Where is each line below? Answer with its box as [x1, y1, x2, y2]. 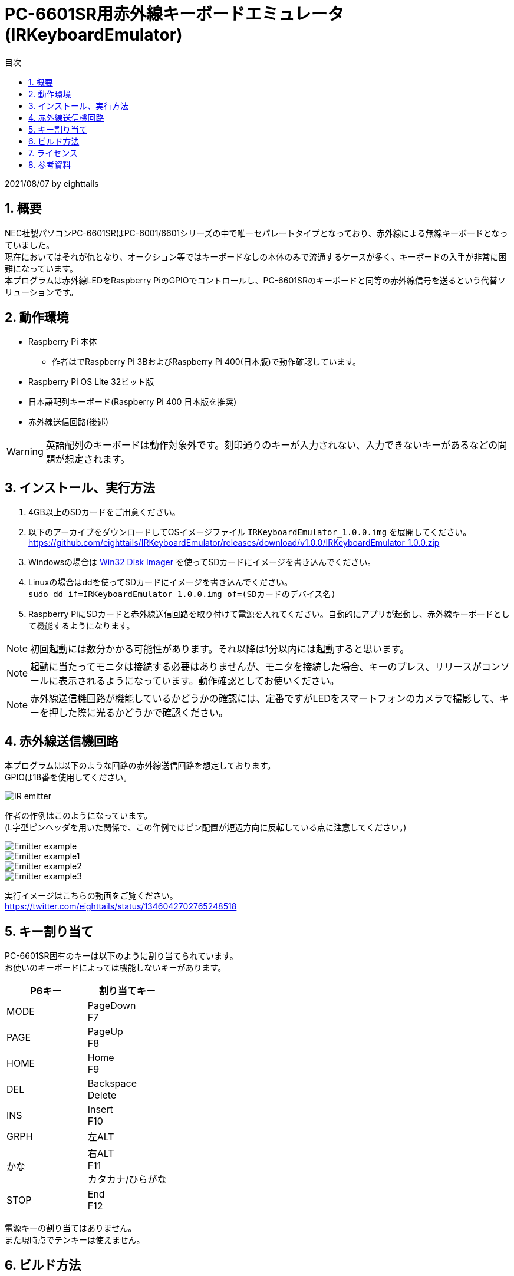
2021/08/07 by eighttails [5, 178, 99, 189]
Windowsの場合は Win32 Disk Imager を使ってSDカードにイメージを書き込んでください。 [28, 557, 376, 568]
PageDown [87, 999, 136, 1011]
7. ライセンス [28, 147, 78, 158]
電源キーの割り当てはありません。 [5, 1222, 137, 1233]
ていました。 [5, 239, 54, 250]
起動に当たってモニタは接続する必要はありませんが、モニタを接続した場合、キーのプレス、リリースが [30, 661, 482, 673]
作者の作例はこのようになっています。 [5, 810, 152, 821]
